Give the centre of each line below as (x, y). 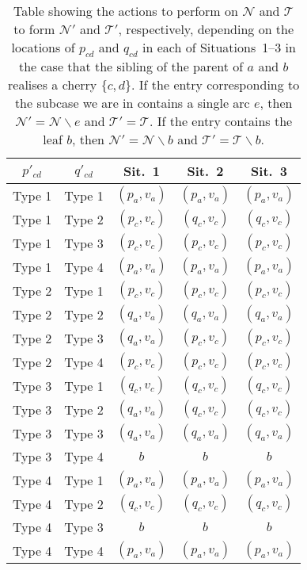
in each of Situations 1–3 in (219, 47)
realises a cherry (53, 85)
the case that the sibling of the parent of (131, 67)
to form (34, 29)
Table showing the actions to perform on (126, 11)
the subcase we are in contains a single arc (132, 103)
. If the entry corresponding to (216, 85)
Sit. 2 (205, 171)
